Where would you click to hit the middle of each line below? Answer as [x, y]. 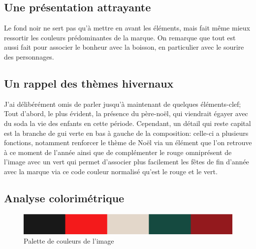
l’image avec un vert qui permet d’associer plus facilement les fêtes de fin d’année [127, 162]
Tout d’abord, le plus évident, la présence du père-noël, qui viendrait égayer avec [126, 113]
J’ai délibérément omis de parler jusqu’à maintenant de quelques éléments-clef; [123, 104]
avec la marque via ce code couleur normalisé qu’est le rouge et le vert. [111, 171]
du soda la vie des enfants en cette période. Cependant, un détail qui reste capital [128, 123]
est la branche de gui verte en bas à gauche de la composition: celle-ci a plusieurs [126, 133]
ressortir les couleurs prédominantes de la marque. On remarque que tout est [120, 37]
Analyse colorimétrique [64, 198]
